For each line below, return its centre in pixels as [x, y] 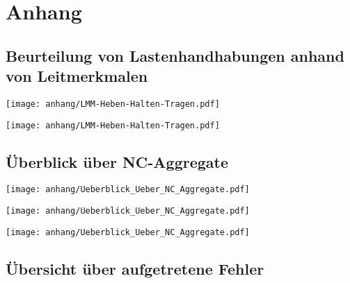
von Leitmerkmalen [77, 76]
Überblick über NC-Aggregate [117, 161]
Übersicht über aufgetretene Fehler [135, 268]
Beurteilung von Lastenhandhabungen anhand [175, 55]
